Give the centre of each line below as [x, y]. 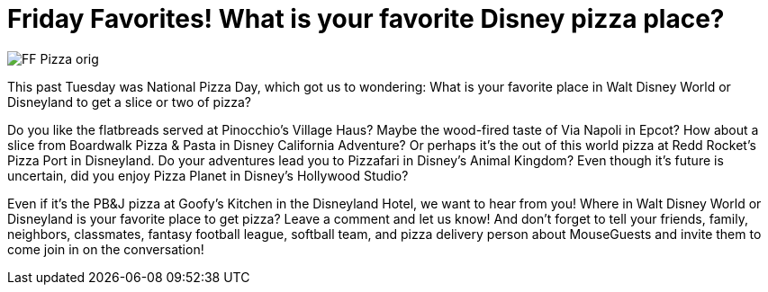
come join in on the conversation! [106, 249]
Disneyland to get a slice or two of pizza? [130, 102]
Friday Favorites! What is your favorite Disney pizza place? [366, 19]
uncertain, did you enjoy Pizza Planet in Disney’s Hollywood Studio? [208, 175]
